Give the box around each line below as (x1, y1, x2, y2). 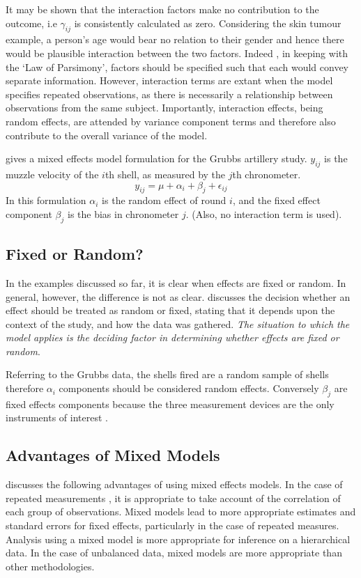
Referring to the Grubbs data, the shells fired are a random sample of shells (6, 367, 329, 382)
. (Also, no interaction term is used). (185, 206, 342, 221)
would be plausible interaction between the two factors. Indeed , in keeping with (6, 45, 348, 60)
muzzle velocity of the (6, 166, 99, 181)
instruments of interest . (6, 410, 108, 425)
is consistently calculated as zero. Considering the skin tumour (74, 15, 341, 30)
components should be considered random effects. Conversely (59, 381, 319, 396)
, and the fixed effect (232, 193, 321, 208)
